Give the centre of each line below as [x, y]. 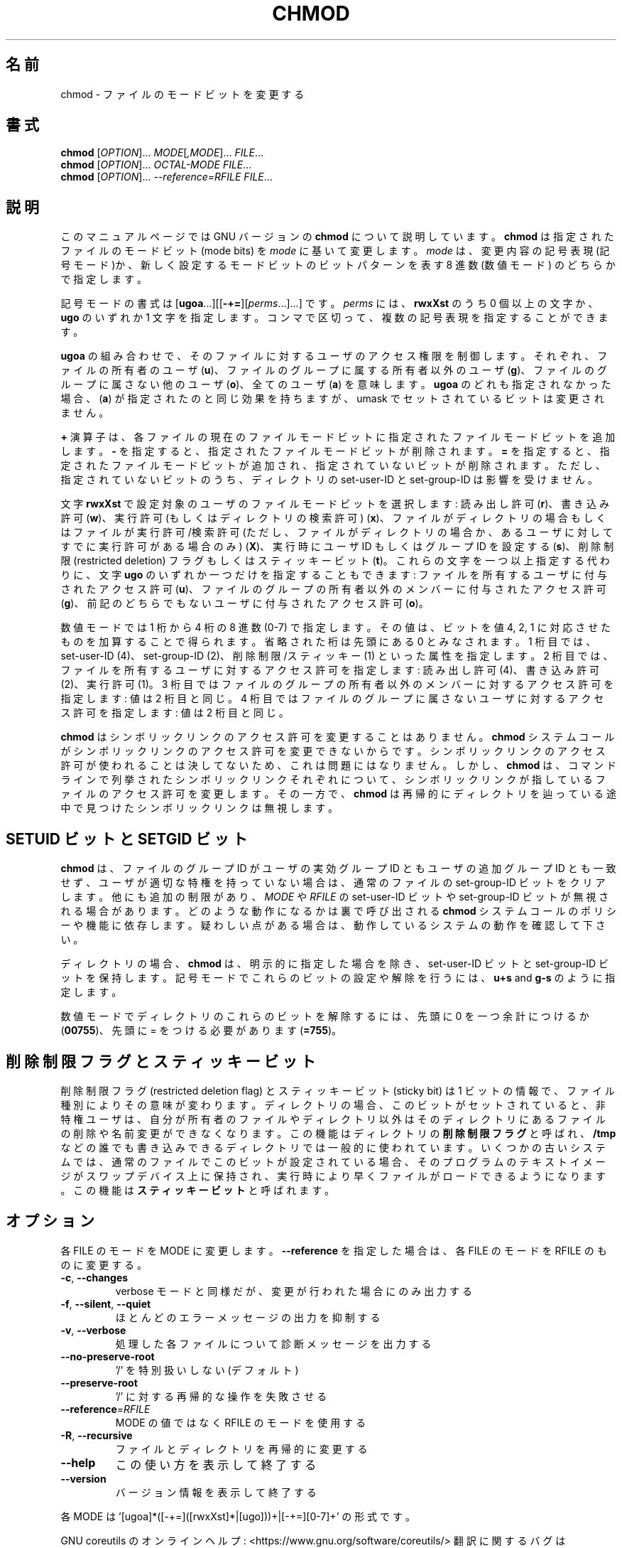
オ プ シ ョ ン [50, 1221]
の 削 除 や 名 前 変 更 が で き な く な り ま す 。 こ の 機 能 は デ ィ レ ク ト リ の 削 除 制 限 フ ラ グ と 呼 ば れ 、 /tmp [338, 1133]
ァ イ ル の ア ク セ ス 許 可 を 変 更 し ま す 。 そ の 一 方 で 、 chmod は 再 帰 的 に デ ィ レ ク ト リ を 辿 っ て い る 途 [338, 794]
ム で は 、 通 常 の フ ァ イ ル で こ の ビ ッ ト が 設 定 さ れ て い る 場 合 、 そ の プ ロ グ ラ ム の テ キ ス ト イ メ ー [333, 1161]
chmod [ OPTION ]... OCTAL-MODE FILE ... [156, 165]
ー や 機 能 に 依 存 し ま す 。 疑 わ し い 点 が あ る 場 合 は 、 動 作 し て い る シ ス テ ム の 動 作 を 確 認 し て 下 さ [333, 925]
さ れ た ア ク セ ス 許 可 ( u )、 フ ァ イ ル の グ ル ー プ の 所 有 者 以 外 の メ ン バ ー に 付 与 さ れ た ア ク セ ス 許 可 [333, 589]
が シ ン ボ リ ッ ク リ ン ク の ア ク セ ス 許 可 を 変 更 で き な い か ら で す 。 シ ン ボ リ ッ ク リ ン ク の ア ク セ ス [333, 751]
